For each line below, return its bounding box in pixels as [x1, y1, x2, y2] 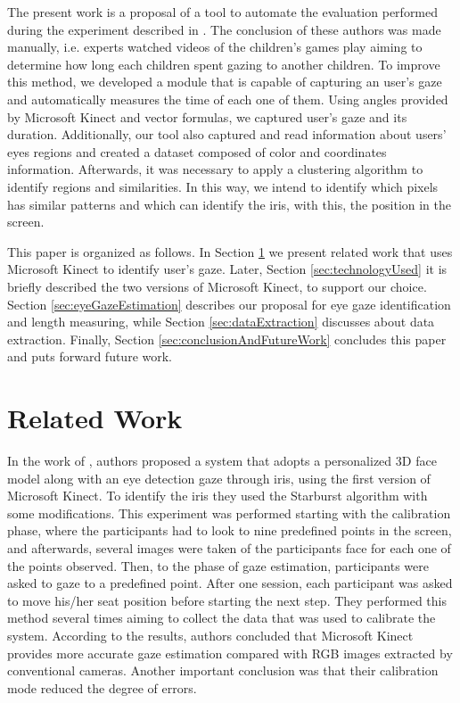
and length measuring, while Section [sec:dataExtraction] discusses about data [7, 312, 435, 331]
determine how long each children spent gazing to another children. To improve [7, 54, 440, 73]
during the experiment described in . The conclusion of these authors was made [7, 20, 441, 38]
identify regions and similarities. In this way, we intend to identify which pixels [7, 177, 439, 195]
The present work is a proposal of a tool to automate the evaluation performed [7, 3, 439, 21]
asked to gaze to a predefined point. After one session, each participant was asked [7, 574, 453, 592]
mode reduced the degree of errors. [7, 678, 197, 697]
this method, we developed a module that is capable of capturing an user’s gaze [7, 72, 442, 91]
